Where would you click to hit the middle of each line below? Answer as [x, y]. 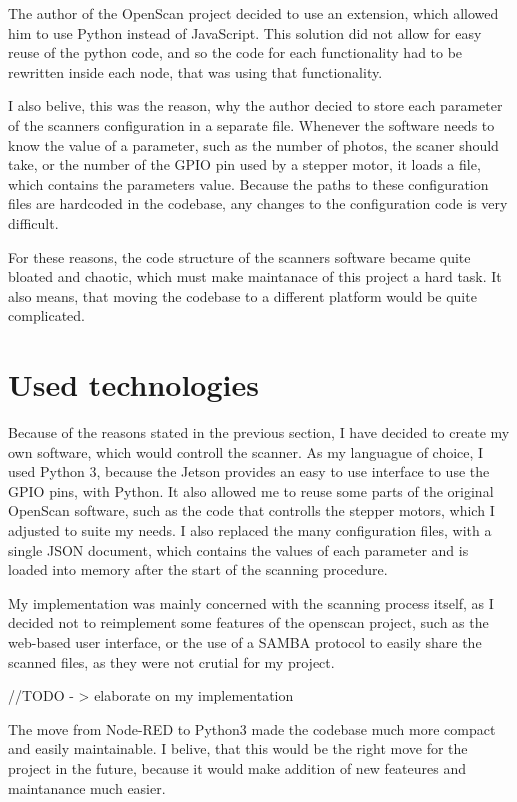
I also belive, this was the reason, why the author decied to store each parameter [255, 105]
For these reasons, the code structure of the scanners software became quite [239, 256]
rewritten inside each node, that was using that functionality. [195, 71]
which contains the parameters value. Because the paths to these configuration [248, 183]
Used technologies [133, 384]
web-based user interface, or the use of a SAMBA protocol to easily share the [245, 641]
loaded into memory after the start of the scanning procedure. [198, 569]
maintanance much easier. [87, 787]
